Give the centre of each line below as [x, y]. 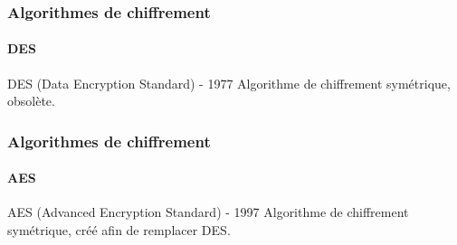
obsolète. [31, 101]
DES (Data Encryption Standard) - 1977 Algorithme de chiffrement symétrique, [229, 83]
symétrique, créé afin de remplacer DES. [119, 230]
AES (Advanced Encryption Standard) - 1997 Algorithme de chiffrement [208, 212]
